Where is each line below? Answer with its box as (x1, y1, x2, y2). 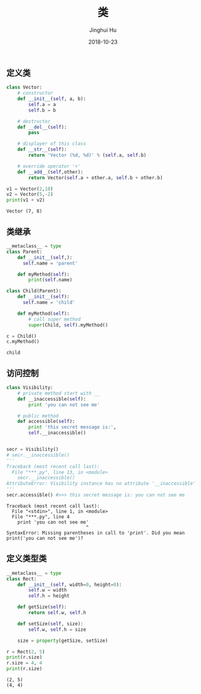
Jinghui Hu (89, 26, 117, 34)
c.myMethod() (6, 339, 40, 345)
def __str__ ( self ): (17, 147, 67, 153)
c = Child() (6, 333, 37, 339)
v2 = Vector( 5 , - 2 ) (6, 191, 53, 198)
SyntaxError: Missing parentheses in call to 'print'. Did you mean (6, 530, 185, 536)
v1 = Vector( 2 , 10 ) (6, 185, 53, 192)
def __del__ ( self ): (17, 124, 67, 130)
